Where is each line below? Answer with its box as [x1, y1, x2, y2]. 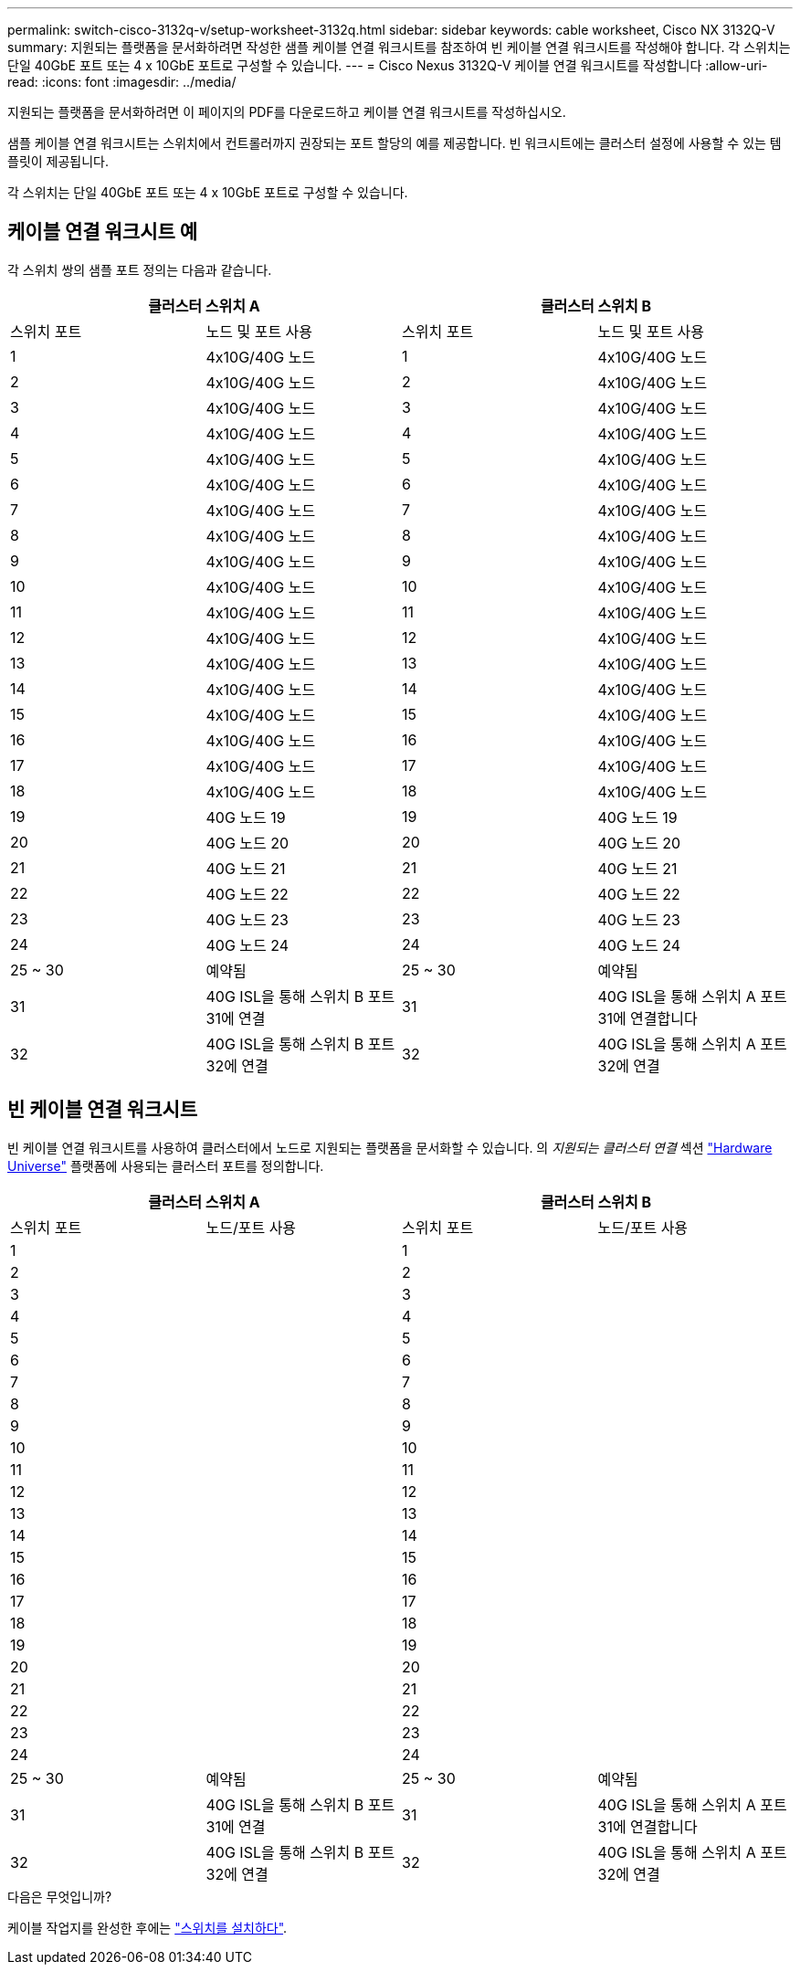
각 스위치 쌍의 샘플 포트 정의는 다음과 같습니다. [7, 261, 272, 278]
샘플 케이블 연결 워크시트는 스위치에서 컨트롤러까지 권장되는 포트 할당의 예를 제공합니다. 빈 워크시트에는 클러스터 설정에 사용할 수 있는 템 [7, 135, 782, 151]
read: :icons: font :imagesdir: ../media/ [7, 74, 237, 90]
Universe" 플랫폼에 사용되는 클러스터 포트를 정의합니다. [7, 1157, 324, 1174]
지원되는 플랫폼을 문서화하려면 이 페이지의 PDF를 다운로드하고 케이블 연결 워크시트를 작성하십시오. [7, 104, 566, 120]
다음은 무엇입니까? [7, 1888, 112, 1904]
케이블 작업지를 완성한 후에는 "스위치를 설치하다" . [7, 1919, 288, 1935]
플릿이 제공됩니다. [7, 153, 110, 169]
